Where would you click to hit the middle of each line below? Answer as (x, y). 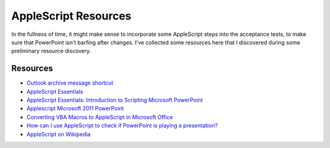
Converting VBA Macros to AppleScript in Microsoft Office (100, 117)
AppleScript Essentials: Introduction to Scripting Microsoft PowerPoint (115, 100)
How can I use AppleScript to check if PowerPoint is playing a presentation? (122, 125)
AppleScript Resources (71, 16)
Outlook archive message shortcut (70, 83)
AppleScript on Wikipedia (59, 134)
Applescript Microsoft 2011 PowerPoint (75, 108)
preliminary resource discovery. (51, 51)
